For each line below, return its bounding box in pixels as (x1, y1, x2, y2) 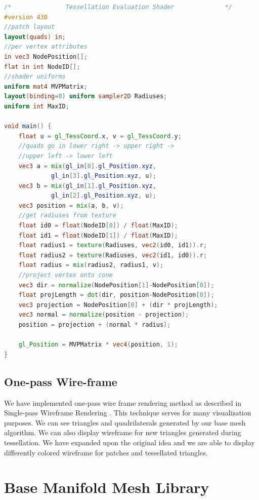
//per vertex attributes (4, 43, 88, 51)
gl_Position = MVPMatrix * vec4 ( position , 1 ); (18, 341, 178, 349)
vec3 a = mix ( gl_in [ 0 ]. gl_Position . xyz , (18, 162, 156, 170)
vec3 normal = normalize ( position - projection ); (18, 311, 189, 319)
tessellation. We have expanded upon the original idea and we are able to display (4, 437, 255, 447)
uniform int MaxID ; (4, 102, 69, 110)
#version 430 (4, 13, 48, 21)
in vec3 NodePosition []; (4, 53, 88, 60)
